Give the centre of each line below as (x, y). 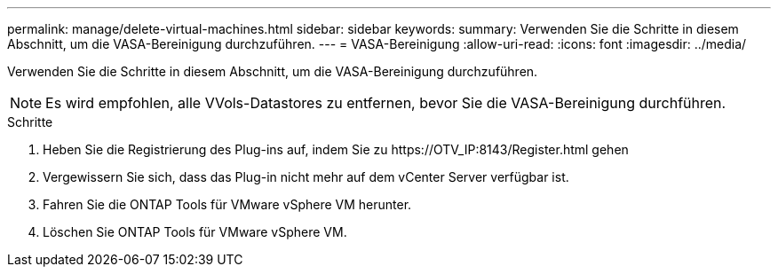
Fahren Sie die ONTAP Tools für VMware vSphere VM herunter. (227, 204)
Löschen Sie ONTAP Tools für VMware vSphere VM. (195, 232)
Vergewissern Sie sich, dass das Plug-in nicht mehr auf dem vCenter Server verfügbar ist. (306, 177)
